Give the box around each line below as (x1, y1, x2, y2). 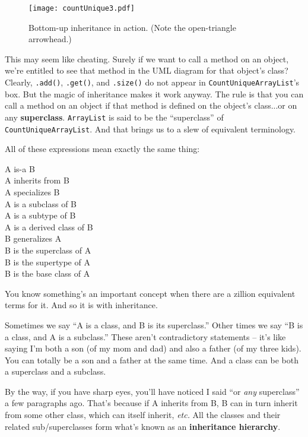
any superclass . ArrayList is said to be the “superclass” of (5, 110, 224, 123)
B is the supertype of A (5, 255, 90, 268)
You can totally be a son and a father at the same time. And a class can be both (5, 353, 299, 366)
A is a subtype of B (5, 209, 76, 221)
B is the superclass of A (5, 243, 91, 256)
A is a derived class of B (5, 220, 93, 233)
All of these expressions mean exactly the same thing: (5, 142, 200, 155)
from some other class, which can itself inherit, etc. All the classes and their (5, 408, 281, 421)
